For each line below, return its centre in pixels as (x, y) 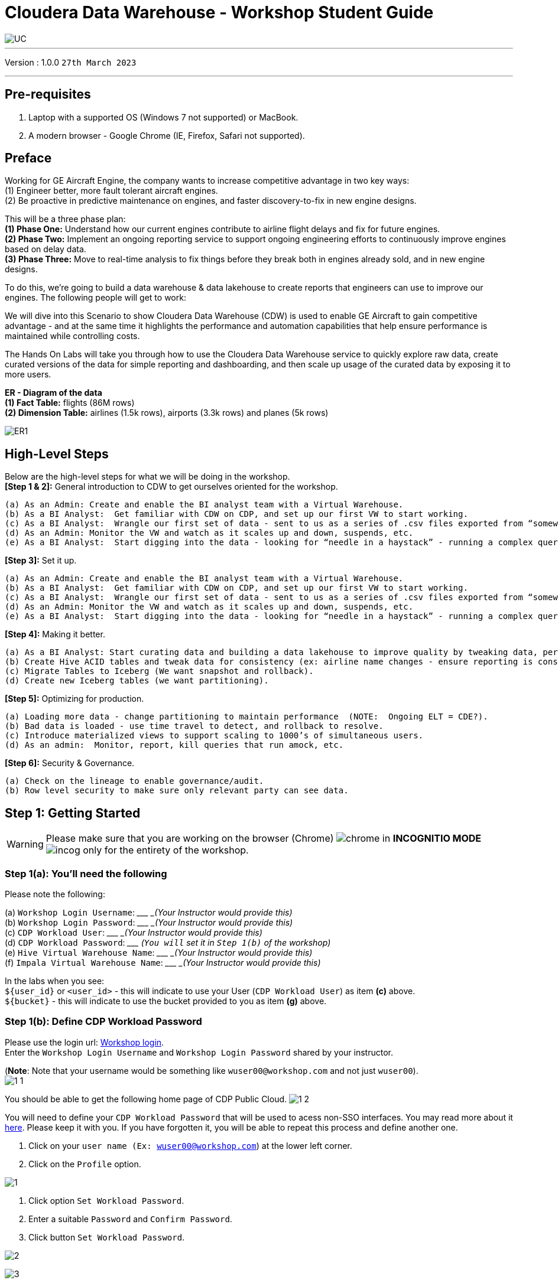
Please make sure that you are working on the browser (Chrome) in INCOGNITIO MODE (264, 838)
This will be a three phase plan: (65, 219)
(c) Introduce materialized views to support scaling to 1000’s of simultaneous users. (214, 736)
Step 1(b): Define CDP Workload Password (103, 1022)
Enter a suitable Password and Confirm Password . (130, 1219)
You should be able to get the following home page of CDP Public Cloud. (146, 1099)
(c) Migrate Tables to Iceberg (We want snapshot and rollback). (159, 671)
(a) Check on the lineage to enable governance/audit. (134, 781)
